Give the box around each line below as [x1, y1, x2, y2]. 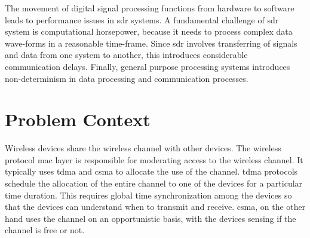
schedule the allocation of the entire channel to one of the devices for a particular [5, 177, 303, 190]
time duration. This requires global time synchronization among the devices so [5, 188, 292, 201]
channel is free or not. [5, 224, 85, 236]
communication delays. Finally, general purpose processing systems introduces [5, 60, 290, 72]
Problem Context [5, 107, 151, 132]
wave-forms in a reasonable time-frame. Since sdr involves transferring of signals [5, 36, 297, 49]
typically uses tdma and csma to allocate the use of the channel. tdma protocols [5, 165, 298, 178]
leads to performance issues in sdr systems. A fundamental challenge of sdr [5, 13, 279, 26]
